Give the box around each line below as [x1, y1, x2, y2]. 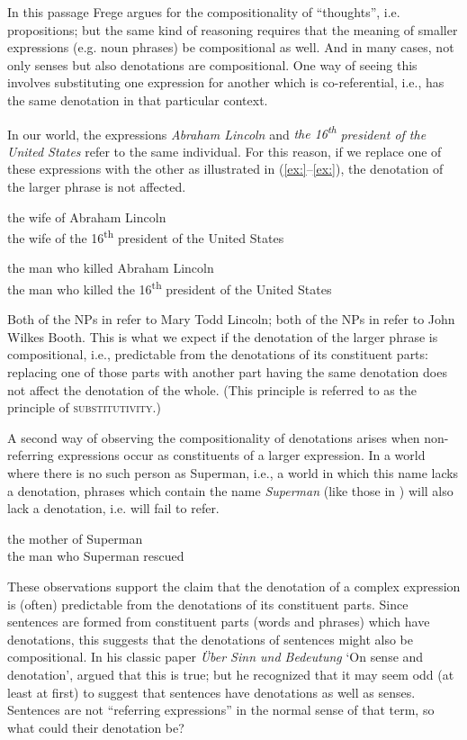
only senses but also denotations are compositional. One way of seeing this [7, 55, 418, 74]
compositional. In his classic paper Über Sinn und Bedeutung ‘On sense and [7, 647, 424, 666]
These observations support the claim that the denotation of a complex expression [7, 577, 461, 595]
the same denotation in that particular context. [7, 90, 268, 109]
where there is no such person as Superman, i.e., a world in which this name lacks [7, 464, 459, 483]
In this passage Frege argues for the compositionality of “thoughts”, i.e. [7, 3, 400, 21]
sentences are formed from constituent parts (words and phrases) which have [7, 612, 430, 631]
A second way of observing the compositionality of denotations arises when [7, 428, 420, 447]
